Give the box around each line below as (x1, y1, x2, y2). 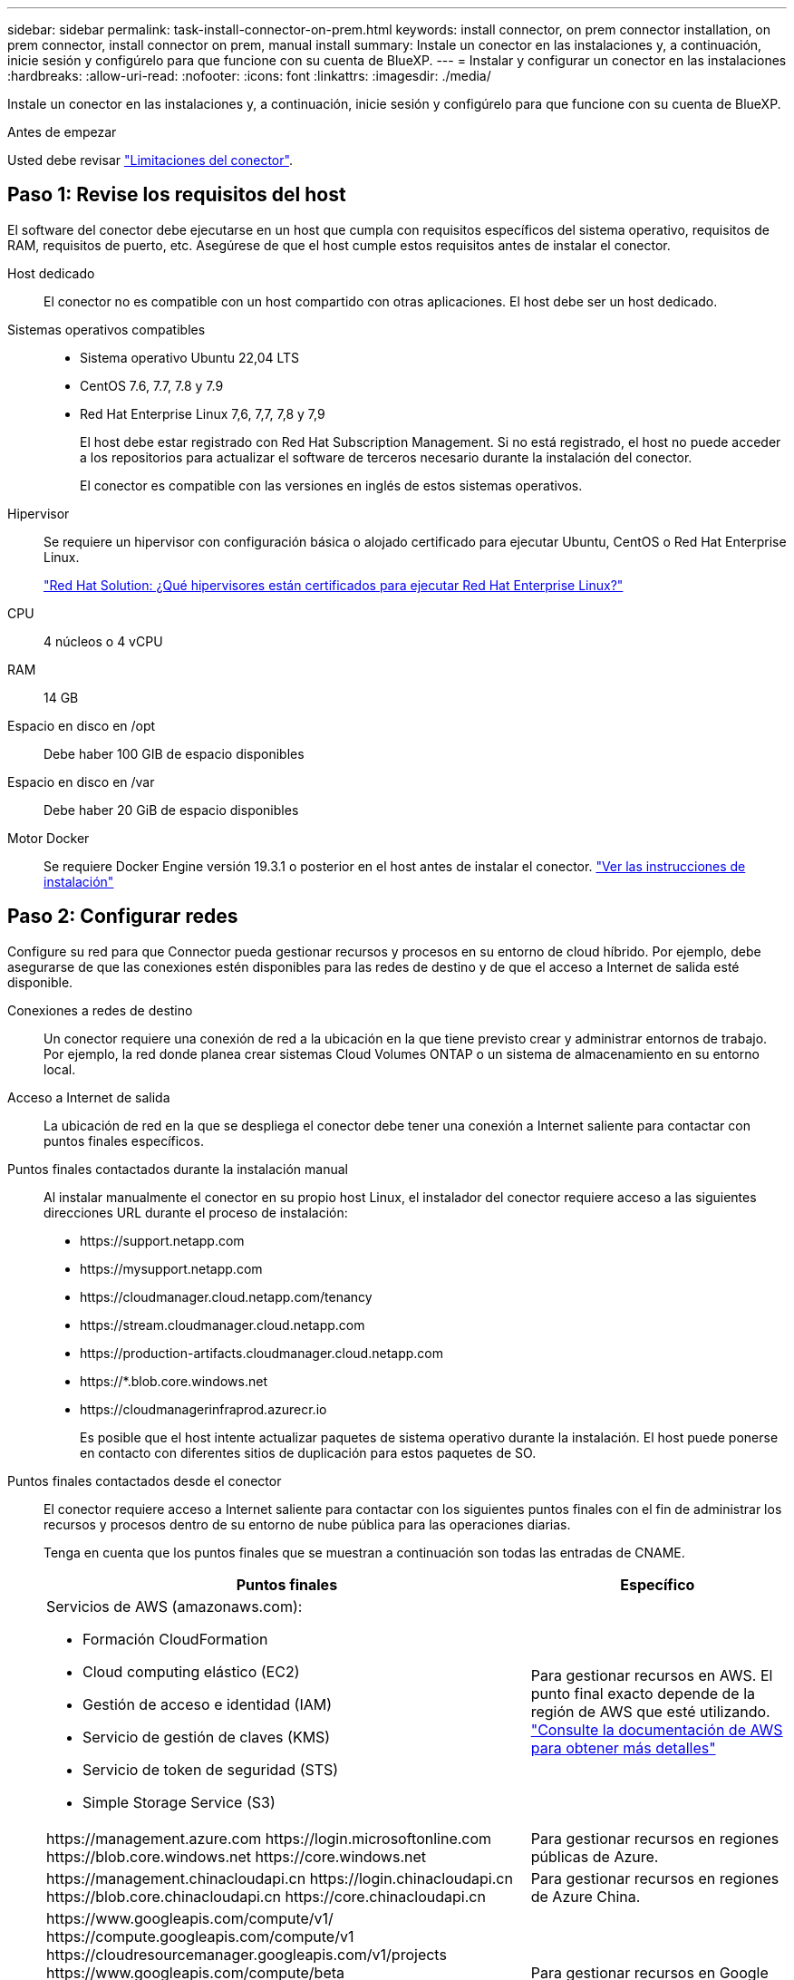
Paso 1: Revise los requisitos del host (7, 183, 346, 207)
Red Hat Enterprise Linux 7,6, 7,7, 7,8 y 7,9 (80, 405, 325, 422)
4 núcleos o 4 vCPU (44, 633, 163, 649)
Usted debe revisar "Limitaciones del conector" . (7, 152, 293, 168)
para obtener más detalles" (530, 1738, 716, 1757)
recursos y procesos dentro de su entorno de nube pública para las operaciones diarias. (44, 1516, 571, 1532)
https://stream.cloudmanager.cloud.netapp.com (80, 1316, 365, 1333)
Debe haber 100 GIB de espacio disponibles (44, 745, 305, 762)
